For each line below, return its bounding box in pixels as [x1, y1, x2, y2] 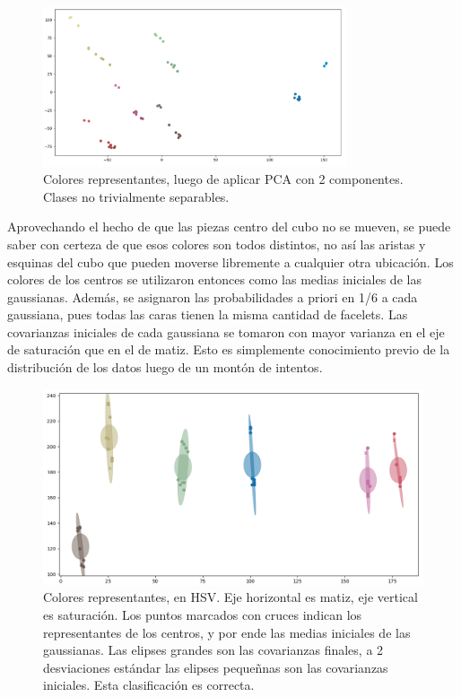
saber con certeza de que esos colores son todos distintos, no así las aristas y [7, 234, 426, 253]
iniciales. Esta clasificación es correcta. [43, 675, 255, 694]
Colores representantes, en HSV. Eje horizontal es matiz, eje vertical [43, 588, 418, 606]
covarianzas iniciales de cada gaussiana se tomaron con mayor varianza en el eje [7, 322, 445, 341]
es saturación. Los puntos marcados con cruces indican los [43, 606, 362, 624]
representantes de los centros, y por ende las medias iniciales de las [43, 623, 411, 641]
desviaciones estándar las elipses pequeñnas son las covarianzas [43, 658, 388, 676]
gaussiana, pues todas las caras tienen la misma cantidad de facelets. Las [7, 305, 408, 324]
